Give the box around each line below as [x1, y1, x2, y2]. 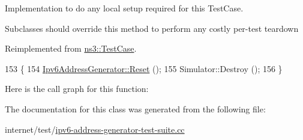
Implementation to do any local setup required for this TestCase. [5, 2, 244, 14]
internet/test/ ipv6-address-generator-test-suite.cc [5, 123, 185, 135]
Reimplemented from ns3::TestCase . [5, 42, 137, 55]
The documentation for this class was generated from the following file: [5, 102, 266, 115]
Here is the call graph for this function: [5, 82, 149, 95]
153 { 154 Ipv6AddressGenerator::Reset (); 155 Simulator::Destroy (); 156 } [5, 62, 283, 75]
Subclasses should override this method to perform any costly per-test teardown [5, 22, 299, 34]
